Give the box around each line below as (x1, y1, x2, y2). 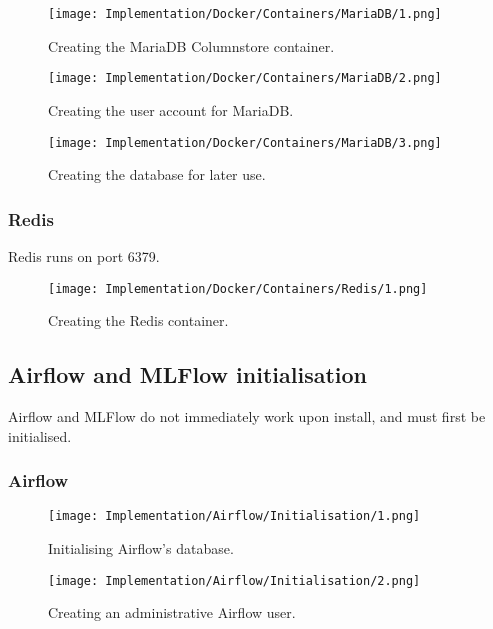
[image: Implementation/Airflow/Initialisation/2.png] (48, 573, 421, 588)
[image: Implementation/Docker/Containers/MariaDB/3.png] (48, 135, 442, 150)
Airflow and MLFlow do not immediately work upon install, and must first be (8, 406, 486, 427)
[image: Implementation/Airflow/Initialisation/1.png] (48, 509, 421, 524)
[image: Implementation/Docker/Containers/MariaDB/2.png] (48, 71, 442, 86)
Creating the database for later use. (48, 164, 266, 185)
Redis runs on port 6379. (8, 245, 160, 266)
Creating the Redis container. (48, 310, 229, 331)
